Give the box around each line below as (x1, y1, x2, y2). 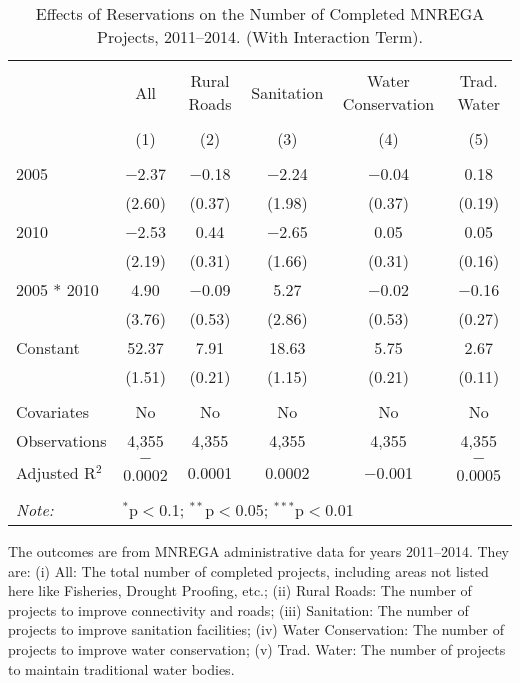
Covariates (16, 400, 90, 423)
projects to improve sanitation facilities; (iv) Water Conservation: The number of (8, 619, 504, 640)
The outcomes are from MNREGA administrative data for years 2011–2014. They (8, 541, 510, 561)
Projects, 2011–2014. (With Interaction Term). (97, 25, 423, 48)
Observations (16, 429, 107, 452)
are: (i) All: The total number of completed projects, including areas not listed (8, 560, 489, 581)
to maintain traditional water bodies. (8, 658, 235, 679)
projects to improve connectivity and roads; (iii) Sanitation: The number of (8, 599, 469, 620)
